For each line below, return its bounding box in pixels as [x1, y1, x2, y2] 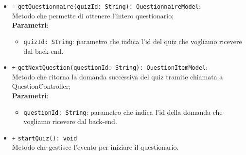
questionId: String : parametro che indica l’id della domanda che [23, 107, 223, 117]
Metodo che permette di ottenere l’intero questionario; [12, 10, 174, 20]
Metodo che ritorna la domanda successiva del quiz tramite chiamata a [12, 71, 223, 81]
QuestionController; [12, 81, 71, 91]
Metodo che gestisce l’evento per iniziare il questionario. [12, 142, 179, 152]
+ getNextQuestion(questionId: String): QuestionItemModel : [12, 62, 208, 72]
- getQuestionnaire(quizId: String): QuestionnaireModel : [12, 1, 201, 11]
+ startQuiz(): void [12, 135, 77, 142]
